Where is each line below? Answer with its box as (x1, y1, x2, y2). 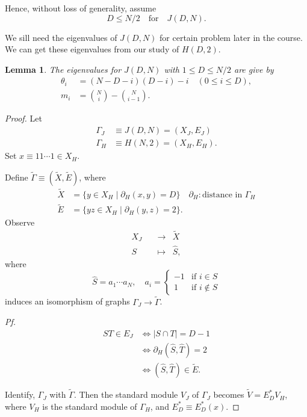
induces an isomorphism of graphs (5, 295, 130, 307)
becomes (213, 388, 244, 401)
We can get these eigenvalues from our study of (5, 43, 179, 55)
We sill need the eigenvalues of (5, 31, 117, 43)
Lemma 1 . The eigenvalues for (5, 63, 122, 75)
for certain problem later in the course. (160, 31, 303, 43)
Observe (5, 216, 35, 229)
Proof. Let (5, 112, 42, 125)
